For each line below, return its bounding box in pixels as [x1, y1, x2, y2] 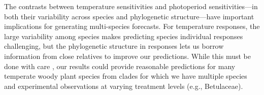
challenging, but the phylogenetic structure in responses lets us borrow [4, 41, 224, 51]
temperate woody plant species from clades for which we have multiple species [4, 71, 247, 81]
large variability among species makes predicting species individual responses [4, 30, 243, 41]
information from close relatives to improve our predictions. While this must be [4, 50, 251, 61]
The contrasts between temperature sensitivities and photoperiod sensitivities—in [4, 1, 258, 11]
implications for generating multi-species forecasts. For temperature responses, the [4, 21, 260, 31]
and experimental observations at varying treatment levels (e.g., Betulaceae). [4, 80, 243, 91]
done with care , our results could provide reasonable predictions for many [4, 60, 236, 71]
